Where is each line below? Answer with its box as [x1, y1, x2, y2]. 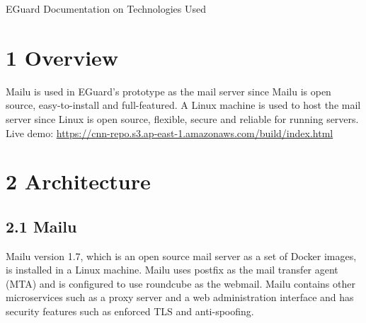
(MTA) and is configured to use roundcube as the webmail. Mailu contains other [6, 276, 355, 290]
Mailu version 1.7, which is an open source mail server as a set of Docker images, [6, 248, 357, 263]
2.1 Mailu [6, 215, 77, 237]
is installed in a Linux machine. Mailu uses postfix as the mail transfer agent [6, 262, 338, 277]
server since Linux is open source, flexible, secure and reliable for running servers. [6, 111, 359, 126]
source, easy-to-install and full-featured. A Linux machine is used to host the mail [6, 98, 361, 112]
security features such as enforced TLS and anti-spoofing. [6, 304, 254, 319]
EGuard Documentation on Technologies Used [6, 1, 207, 16]
